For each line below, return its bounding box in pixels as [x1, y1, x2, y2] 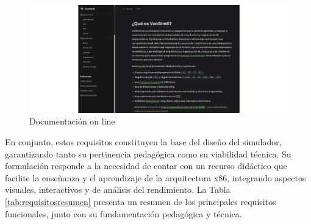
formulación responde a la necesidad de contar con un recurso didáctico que [5, 159, 287, 172]
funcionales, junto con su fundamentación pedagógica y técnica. [5, 207, 242, 220]
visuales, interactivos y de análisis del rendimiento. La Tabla [5, 183, 231, 196]
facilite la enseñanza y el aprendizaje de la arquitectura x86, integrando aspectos [5, 171, 306, 184]
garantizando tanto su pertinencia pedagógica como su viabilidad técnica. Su [5, 147, 291, 160]
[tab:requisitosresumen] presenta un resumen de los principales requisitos [5, 195, 276, 208]
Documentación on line [29, 115, 115, 128]
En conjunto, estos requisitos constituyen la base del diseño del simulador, [5, 135, 282, 148]
